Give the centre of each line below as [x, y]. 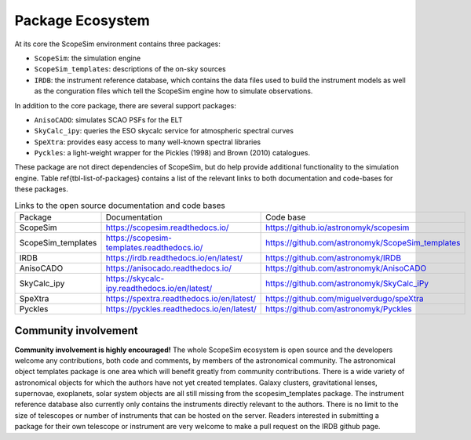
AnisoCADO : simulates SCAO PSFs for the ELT [108, 120]
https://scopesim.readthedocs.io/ [167, 227]
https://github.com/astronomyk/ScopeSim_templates [363, 243]
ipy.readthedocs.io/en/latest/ [159, 288]
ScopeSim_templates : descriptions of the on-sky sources [130, 69]
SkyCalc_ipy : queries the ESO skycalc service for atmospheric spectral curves [164, 131]
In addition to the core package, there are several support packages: [126, 105]
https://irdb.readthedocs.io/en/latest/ [174, 258]
